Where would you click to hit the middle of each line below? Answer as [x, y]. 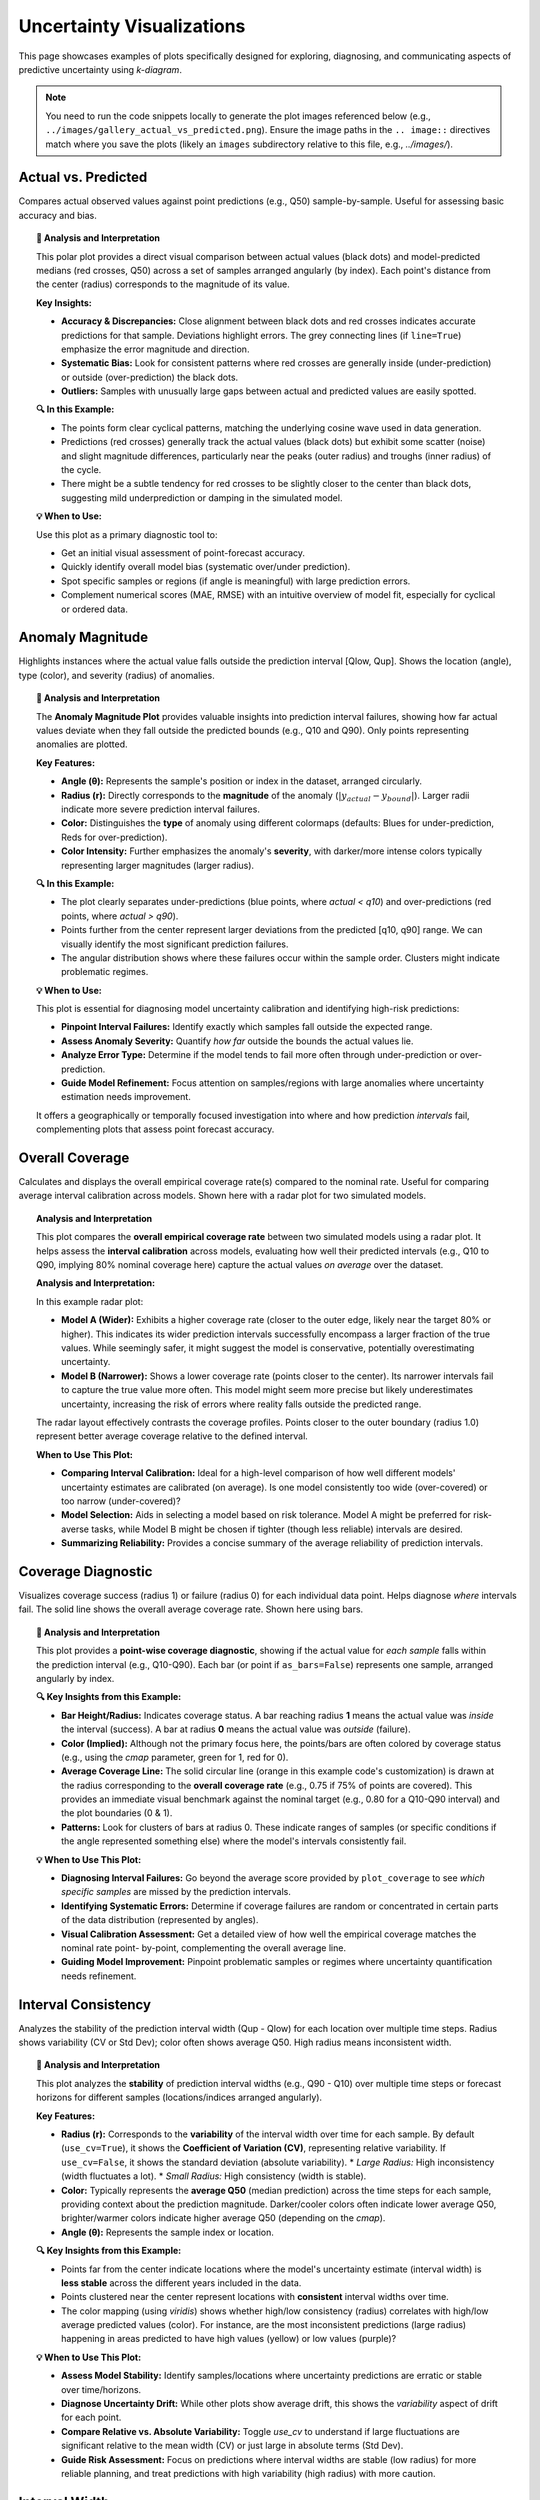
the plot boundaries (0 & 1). [117, 1813]
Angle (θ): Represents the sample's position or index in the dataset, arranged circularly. [242, 781]
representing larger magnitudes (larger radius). [158, 865]
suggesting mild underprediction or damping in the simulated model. [202, 497]
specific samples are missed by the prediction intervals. [176, 1892]
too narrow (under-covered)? [121, 1501]
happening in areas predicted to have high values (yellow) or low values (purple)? [229, 2339]
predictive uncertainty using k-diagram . [100, 69]
